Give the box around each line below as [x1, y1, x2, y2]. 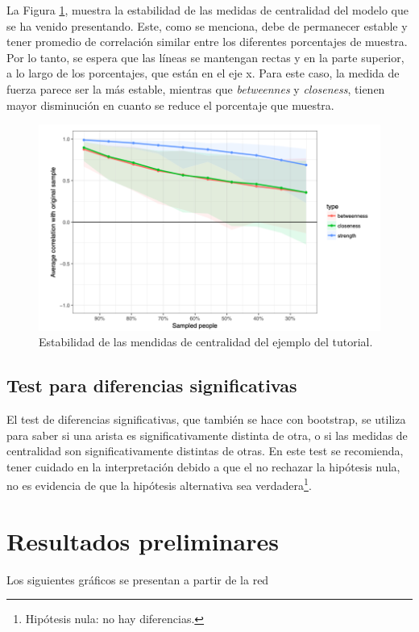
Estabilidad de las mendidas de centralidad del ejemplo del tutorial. [39, 333, 373, 350]
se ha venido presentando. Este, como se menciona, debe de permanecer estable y [6, 17, 408, 34]
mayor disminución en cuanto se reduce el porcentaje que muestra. [6, 96, 334, 113]
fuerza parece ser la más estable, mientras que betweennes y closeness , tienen [6, 80, 385, 97]
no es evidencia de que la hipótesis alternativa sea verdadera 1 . [6, 475, 312, 494]
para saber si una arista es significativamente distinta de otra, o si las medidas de [6, 426, 408, 443]
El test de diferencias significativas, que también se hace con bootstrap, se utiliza [6, 411, 406, 428]
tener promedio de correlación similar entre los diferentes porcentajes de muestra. [6, 33, 408, 50]
